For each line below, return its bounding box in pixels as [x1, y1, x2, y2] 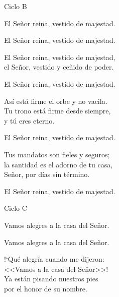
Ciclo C [4, 203, 27, 213]
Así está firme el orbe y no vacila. [4, 95, 107, 106]
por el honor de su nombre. [4, 283, 87, 293]
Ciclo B [4, 1, 27, 11]
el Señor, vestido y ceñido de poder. [4, 62, 114, 72]
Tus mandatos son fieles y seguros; [4, 149, 110, 159]
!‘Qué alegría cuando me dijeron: [4, 254, 104, 264]
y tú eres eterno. [4, 115, 55, 126]
